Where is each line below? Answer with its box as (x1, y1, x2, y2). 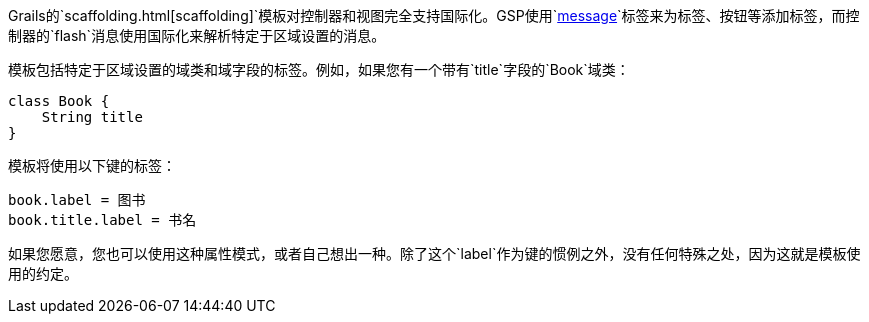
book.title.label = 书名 (8, 212, 197, 228)
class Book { (8, 93, 110, 109)
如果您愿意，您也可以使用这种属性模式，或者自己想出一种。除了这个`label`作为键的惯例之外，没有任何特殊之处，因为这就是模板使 (8, 245, 861, 262)
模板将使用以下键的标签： (8, 157, 176, 174)
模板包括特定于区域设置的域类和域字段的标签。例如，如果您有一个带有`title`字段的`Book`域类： (8, 61, 630, 78)
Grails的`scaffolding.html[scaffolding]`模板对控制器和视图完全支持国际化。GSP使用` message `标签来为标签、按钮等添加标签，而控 (8, 7, 860, 24)
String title (41, 109, 143, 125)
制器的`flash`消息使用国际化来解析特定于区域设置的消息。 (8, 27, 386, 44)
